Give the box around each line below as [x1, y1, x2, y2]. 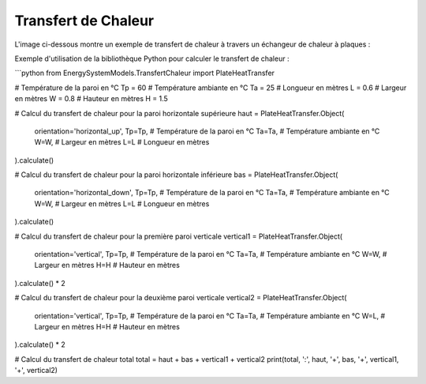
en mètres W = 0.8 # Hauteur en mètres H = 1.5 [14, 94, 169, 104]
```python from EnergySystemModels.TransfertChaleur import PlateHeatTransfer [14, 68, 275, 78]
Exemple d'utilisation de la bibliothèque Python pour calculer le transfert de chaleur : [14, 54, 290, 63]
